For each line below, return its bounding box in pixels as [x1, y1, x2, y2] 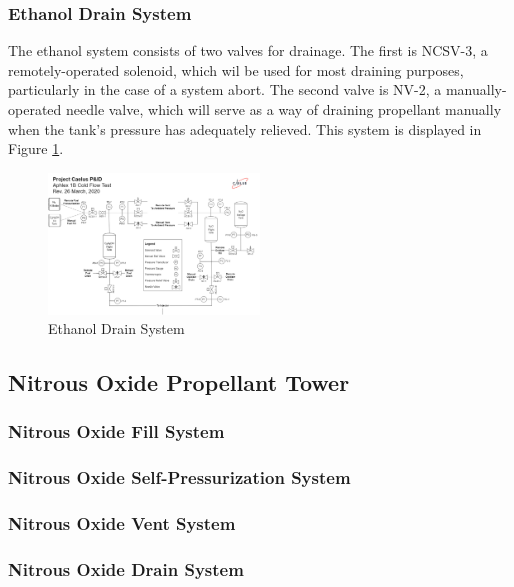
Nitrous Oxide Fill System [8, 419, 225, 444]
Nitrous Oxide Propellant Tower [8, 367, 350, 398]
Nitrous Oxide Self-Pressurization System [8, 465, 351, 490]
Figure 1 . [8, 138, 64, 159]
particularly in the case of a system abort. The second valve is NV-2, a [8, 79, 442, 100]
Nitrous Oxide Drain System [8, 557, 244, 582]
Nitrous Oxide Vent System [8, 511, 236, 536]
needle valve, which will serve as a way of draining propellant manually [65, 99, 502, 119]
